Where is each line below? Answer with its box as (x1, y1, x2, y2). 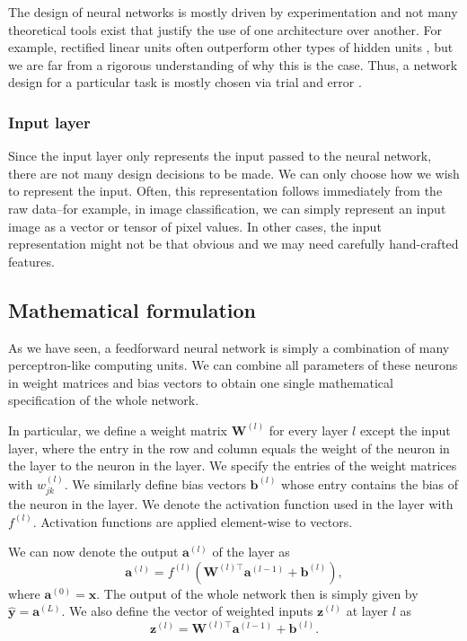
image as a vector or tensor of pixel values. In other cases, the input (8, 216, 382, 235)
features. (8, 251, 55, 270)
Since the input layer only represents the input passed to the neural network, (8, 146, 432, 165)
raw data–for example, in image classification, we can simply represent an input (8, 198, 446, 217)
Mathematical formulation (8, 295, 256, 323)
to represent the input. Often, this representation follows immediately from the (8, 181, 443, 200)
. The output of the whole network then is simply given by (96, 584, 419, 602)
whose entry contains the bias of (281, 474, 459, 493)
